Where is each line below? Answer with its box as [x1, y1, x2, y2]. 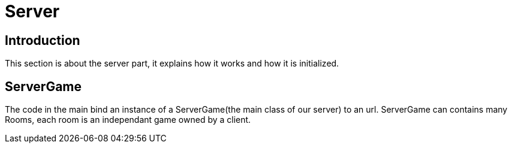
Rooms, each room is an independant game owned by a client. [5, 114, 251, 125]
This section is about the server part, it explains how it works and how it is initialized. [5, 58, 339, 69]
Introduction [5, 32, 80, 48]
